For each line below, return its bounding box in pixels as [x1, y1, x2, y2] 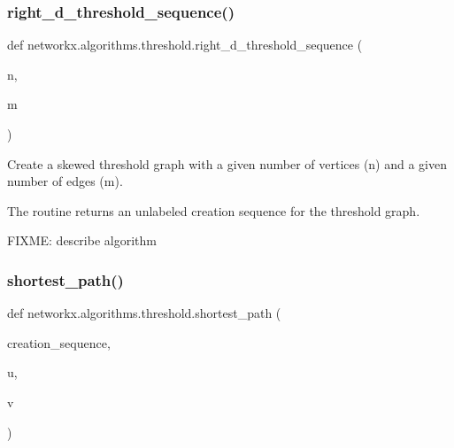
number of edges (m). [7, 172, 123, 190]
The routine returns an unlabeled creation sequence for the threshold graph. [7, 201, 420, 220]
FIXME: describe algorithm [7, 231, 157, 250]
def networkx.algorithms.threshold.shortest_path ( [7, 304, 281, 322]
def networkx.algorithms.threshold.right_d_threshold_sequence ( [7, 35, 363, 54]
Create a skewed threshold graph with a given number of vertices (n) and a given [7, 154, 448, 173]
